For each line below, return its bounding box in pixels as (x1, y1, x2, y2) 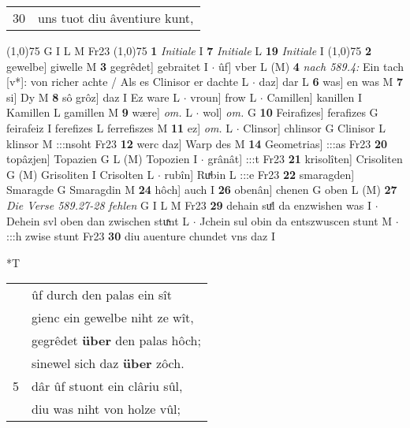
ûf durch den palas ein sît (32, 285, 173, 304)
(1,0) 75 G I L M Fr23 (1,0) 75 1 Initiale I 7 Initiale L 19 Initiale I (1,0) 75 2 (6, 43, 372, 58)
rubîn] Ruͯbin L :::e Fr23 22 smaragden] (164, 166, 355, 182)
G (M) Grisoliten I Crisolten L (6, 166, 155, 182)
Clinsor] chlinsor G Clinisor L (243, 119, 386, 136)
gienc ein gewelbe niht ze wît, (32, 308, 194, 327)
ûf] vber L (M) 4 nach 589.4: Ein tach (218, 58, 404, 74)
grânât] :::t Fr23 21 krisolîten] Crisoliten (207, 151, 403, 167)
